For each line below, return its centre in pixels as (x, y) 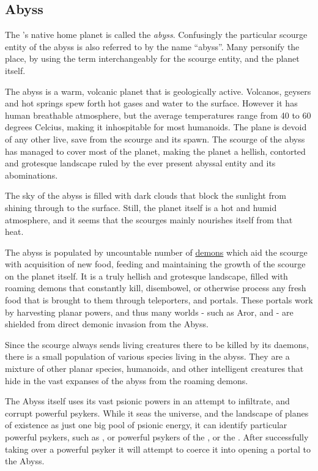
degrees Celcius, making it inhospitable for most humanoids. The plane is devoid (156, 127)
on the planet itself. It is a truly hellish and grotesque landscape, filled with (146, 276)
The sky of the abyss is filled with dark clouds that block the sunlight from (146, 195)
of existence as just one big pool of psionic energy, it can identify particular (146, 425)
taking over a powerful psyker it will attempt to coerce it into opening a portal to (158, 449)
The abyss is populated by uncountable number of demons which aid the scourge (156, 252)
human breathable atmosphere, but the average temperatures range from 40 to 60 (158, 115)
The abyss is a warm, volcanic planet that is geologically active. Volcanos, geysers (158, 91)
